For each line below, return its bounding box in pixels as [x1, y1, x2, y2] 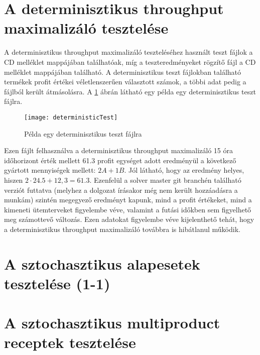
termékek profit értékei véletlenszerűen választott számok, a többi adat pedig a [4, 76, 246, 87]
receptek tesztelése [4, 332, 136, 352]
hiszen [4, 174, 23, 185]
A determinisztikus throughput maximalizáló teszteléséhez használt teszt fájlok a [4, 47, 253, 57]
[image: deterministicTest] [24, 113, 118, 121]
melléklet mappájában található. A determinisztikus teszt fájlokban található [4, 66, 241, 77]
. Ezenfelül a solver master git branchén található [89, 174, 241, 185]
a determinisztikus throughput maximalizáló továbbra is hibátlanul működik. [4, 223, 240, 234]
